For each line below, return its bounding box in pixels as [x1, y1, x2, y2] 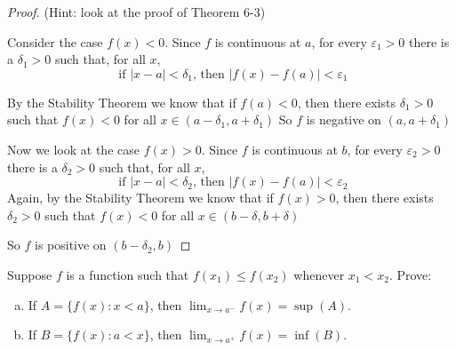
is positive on [34, 235, 107, 254]
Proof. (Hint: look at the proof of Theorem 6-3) [7, 3, 266, 20]
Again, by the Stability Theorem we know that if [7, 188, 274, 207]
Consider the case [7, 32, 103, 51]
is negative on [306, 110, 381, 129]
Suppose [7, 265, 52, 283]
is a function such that [66, 265, 189, 283]
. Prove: [388, 265, 432, 283]
